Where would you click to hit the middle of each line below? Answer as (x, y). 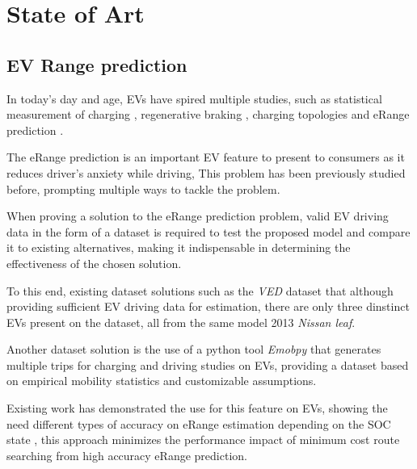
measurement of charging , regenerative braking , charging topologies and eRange (208, 114)
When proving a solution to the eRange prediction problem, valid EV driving (198, 216)
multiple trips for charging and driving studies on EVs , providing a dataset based (208, 364)
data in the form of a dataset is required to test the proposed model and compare (208, 231)
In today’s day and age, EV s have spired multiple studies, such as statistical (194, 98)
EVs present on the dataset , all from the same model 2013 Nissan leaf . (181, 322)
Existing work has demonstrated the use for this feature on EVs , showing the (197, 408)
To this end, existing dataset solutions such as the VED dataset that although (200, 290)
